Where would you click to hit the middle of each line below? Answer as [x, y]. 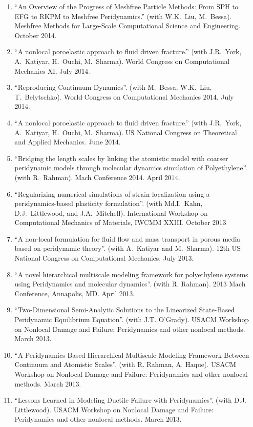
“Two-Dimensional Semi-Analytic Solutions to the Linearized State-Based [125, 310]
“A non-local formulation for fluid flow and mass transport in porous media [127, 238]
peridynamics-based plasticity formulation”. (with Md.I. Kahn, [108, 203]
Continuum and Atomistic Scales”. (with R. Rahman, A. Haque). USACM [125, 364]
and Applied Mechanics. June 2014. [67, 142]
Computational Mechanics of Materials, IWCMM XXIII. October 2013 [120, 222]
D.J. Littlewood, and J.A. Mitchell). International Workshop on [111, 213]
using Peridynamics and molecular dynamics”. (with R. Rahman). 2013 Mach [130, 284]
